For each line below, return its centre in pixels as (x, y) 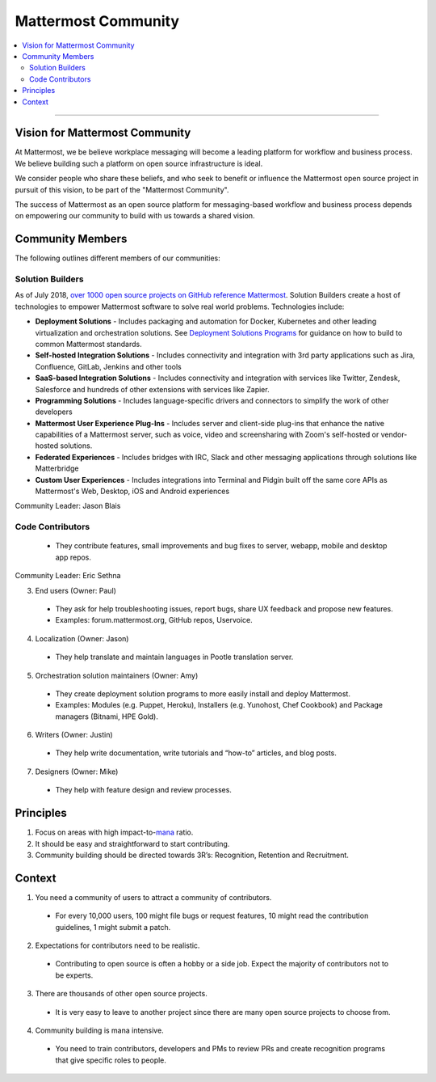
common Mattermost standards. (88, 344)
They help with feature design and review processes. (143, 790)
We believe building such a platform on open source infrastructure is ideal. (139, 163)
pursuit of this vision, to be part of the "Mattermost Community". (122, 189)
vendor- (394, 435)
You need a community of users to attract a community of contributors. (153, 897)
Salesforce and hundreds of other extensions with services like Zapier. (152, 389)
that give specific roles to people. (111, 1060)
